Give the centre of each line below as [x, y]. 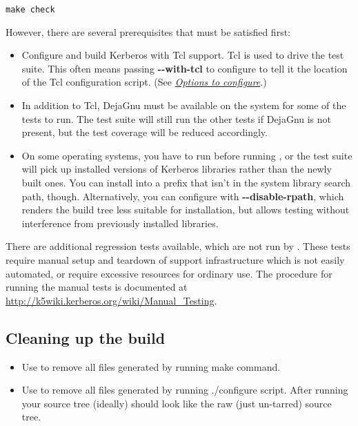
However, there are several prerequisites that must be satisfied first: [148, 31]
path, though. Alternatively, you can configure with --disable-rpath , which [183, 196]
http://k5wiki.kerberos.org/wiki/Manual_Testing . [111, 300]
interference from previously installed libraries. [120, 223]
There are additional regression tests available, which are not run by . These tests [178, 246]
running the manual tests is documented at [97, 287]
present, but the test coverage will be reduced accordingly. [145, 132]
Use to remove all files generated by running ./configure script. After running [185, 390]
